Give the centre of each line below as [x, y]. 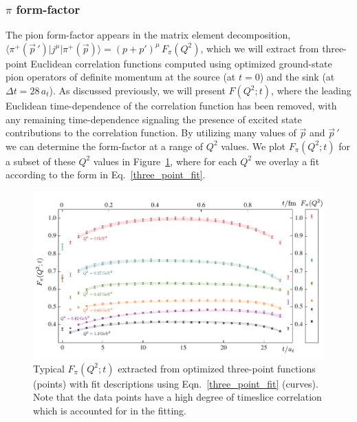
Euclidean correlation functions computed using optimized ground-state [181, 63]
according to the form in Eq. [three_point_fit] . [106, 175]
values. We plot [253, 146]
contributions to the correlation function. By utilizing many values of [151, 133]
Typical [49, 368]
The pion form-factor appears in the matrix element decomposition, [148, 35]
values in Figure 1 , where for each [165, 161]
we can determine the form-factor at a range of [105, 146]
